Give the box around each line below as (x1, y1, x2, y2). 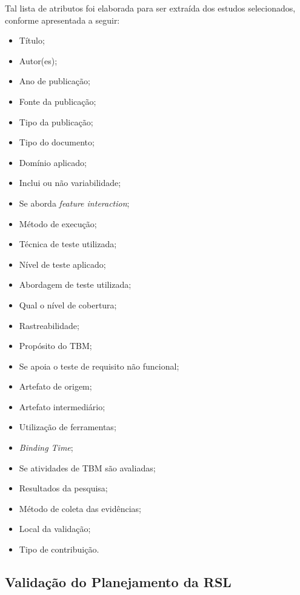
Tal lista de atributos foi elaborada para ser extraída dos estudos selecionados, (5, 2, 296, 14)
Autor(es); (19, 54, 58, 67)
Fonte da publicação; (19, 95, 96, 107)
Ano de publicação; (19, 75, 90, 87)
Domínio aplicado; (19, 156, 87, 168)
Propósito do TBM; (19, 339, 92, 352)
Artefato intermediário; (19, 400, 105, 413)
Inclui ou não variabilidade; (19, 176, 121, 189)
